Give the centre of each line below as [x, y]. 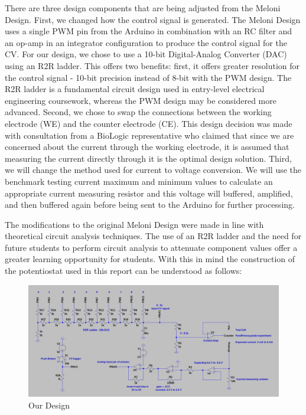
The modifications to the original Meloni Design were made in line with [134, 224]
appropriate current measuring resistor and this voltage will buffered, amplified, [149, 193]
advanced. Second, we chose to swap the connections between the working [138, 112]
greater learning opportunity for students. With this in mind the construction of [150, 259]
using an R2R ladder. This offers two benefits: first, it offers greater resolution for [152, 65]
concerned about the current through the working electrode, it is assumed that [147, 147]
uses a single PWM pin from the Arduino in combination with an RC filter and [149, 31]
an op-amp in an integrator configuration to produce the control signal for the [146, 42]
